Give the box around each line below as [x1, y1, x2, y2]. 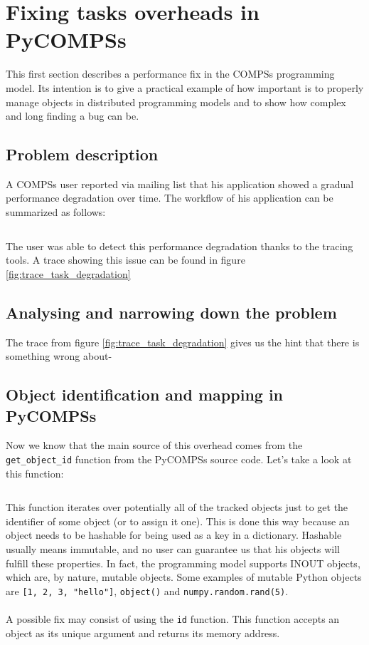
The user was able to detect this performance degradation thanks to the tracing [6, 238, 353, 253]
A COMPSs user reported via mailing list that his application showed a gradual [6, 176, 354, 191]
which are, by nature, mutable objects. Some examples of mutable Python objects [6, 569, 362, 584]
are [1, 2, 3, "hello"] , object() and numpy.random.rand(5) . [6, 583, 289, 598]
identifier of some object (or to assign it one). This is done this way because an [6, 513, 350, 528]
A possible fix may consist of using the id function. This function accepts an [6, 612, 340, 626]
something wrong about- [6, 349, 112, 363]
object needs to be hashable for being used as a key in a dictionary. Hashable [6, 527, 342, 542]
